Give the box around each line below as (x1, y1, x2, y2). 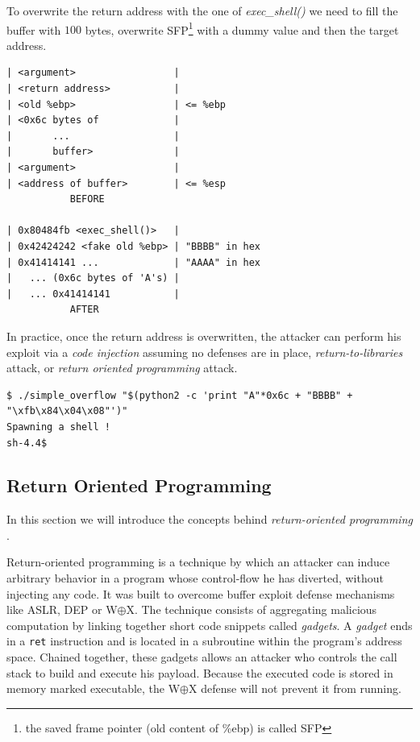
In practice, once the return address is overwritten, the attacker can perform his (6, 327, 401, 344)
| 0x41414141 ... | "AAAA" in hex (6, 256, 260, 268)
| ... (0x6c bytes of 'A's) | (6, 272, 180, 284)
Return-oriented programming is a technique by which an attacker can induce (6, 553, 390, 570)
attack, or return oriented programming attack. (6, 359, 238, 376)
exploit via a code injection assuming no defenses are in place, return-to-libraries (6, 343, 403, 360)
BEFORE (69, 193, 105, 205)
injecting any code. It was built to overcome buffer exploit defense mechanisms (6, 585, 395, 602)
